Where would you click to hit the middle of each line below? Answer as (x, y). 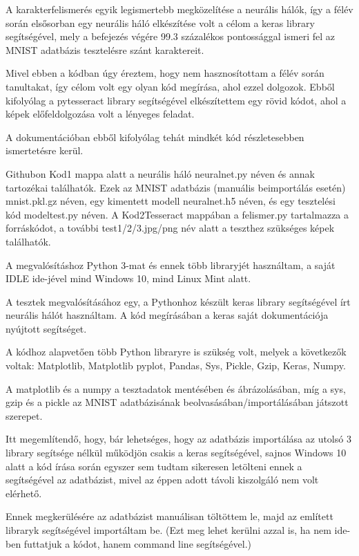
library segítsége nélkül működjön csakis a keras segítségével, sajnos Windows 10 (176, 453)
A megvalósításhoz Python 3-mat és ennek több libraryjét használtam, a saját (171, 265)
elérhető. (24, 493)
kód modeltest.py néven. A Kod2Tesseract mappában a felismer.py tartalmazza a (177, 214)
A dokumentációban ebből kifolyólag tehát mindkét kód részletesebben (155, 137)
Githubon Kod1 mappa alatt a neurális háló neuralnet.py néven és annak (160, 173)
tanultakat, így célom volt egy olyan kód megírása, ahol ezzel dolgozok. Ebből (170, 86)
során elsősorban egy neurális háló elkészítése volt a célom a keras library (160, 22)
